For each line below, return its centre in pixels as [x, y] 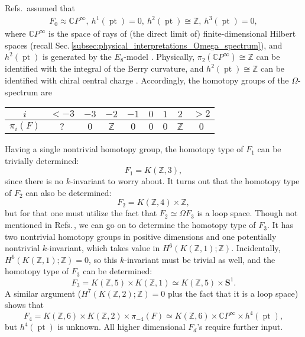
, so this [103, 259]
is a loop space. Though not [247, 213]
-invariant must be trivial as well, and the [200, 259]
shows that [24, 305]
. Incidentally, [256, 248]
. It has [280, 225]
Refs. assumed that [40, 8]
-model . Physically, [159, 57]
